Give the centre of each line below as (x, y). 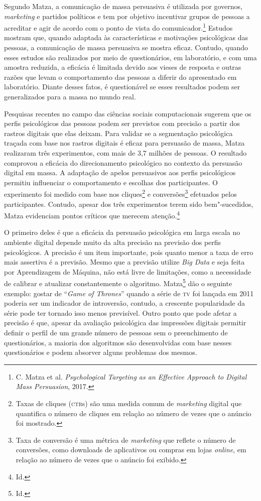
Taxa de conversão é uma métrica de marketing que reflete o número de (126, 440)
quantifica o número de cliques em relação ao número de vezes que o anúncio (134, 413)
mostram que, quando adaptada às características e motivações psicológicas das (126, 37)
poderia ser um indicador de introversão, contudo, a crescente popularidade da (125, 303)
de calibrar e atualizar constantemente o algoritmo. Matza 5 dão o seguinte (118, 283)
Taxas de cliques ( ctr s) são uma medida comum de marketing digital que (129, 403)
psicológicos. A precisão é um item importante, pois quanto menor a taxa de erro (129, 252)
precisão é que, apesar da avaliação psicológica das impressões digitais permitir (125, 323)
